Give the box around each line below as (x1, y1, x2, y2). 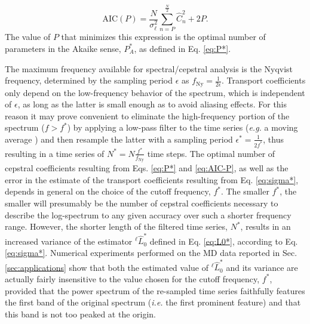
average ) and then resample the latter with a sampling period (5, 132, 233, 145)
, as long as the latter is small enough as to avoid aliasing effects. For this (17, 98, 287, 110)
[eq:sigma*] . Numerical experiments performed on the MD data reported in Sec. (5, 246, 297, 259)
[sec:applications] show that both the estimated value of (5, 261, 208, 273)
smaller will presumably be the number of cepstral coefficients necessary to (5, 196, 278, 209)
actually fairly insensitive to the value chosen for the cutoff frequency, (5, 272, 260, 285)
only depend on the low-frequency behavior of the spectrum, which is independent (5, 86, 305, 98)
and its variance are (226, 261, 298, 273)
